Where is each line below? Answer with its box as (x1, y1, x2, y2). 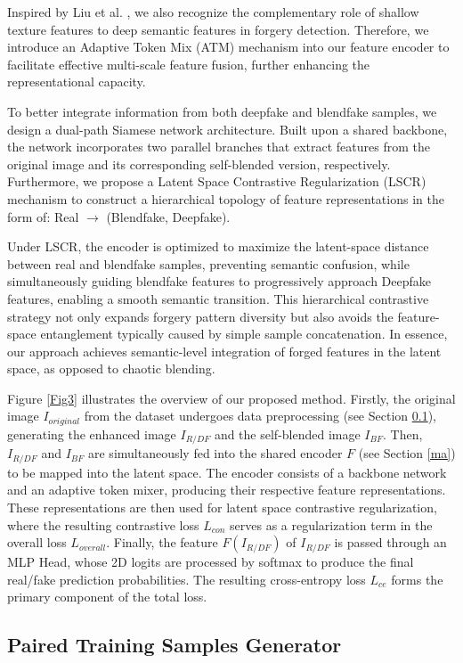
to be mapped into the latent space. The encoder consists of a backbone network (7, 462, 447, 481)
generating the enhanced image (7, 424, 176, 443)
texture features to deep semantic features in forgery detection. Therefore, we (7, 20, 429, 38)
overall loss (7, 533, 67, 552)
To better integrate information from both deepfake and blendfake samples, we (7, 102, 437, 120)
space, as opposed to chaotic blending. (7, 359, 215, 378)
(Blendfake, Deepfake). (106, 207, 231, 225)
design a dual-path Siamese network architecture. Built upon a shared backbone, (7, 119, 448, 138)
